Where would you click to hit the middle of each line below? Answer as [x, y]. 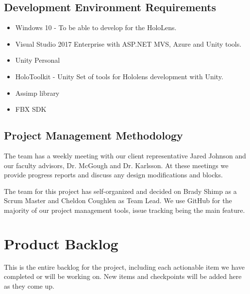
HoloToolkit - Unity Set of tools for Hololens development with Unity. [119, 76]
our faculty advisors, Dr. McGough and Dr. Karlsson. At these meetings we [116, 165]
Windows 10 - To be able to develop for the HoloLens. [96, 27]
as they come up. [29, 285]
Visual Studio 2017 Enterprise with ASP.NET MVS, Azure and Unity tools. [128, 43]
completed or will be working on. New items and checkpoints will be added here [123, 276]
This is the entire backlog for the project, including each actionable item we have [125, 267]
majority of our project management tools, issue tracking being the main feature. [125, 210]
